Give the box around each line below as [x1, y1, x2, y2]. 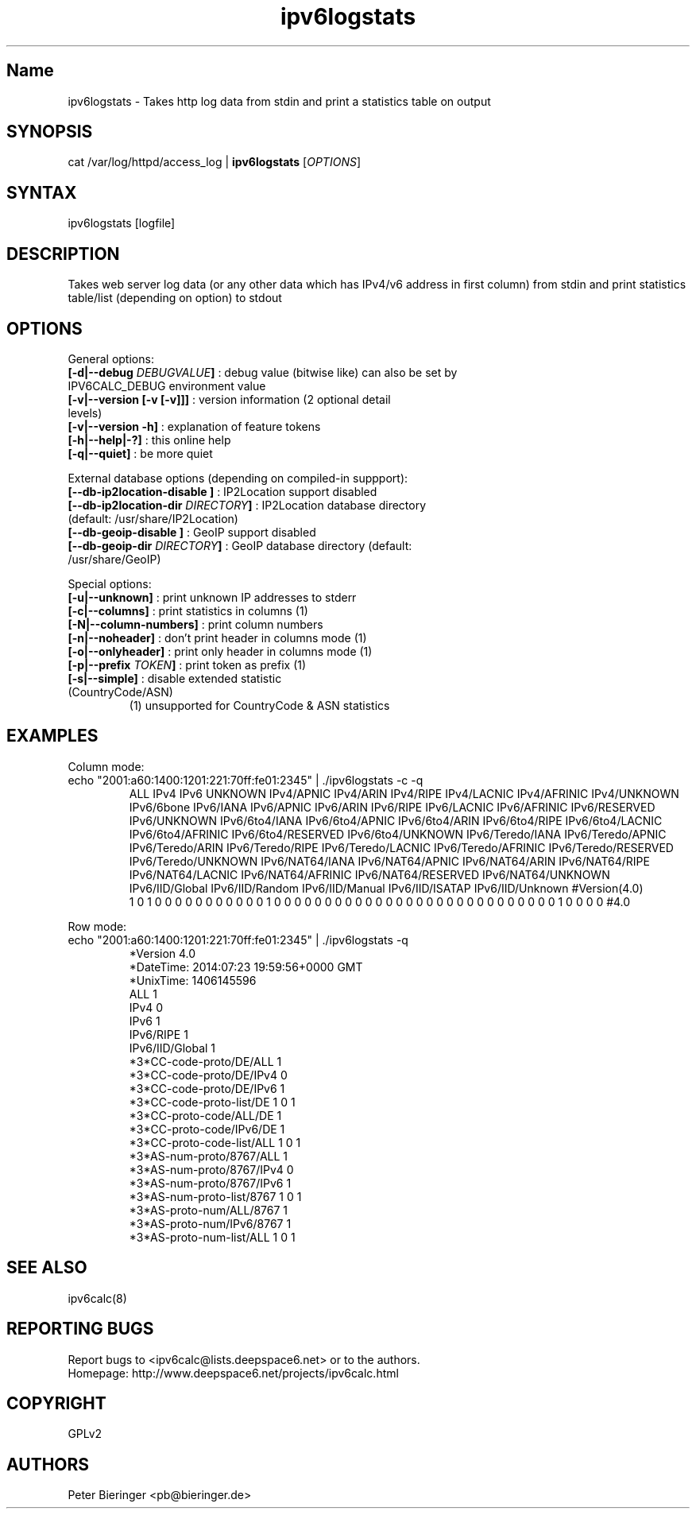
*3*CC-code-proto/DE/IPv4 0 [129, 1067, 288, 1082]
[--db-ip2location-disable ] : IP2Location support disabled [68, 484, 377, 498]
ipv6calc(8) [68, 1291, 127, 1305]
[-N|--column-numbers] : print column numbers [68, 617, 323, 631]
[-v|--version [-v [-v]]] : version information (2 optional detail [68, 392, 391, 406]
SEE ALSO [6, 1257, 87, 1278]
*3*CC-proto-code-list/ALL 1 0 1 [129, 1135, 301, 1149]
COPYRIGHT [6, 1393, 106, 1413]
